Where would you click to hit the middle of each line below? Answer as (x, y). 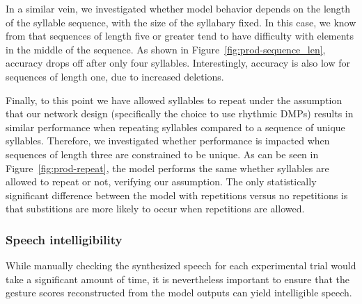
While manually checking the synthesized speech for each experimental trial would (181, 265)
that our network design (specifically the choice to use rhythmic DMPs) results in (180, 113)
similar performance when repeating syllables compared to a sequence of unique (175, 127)
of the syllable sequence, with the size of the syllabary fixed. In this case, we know (181, 22)
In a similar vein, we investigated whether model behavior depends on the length (178, 8)
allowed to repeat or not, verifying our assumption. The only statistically (161, 181)
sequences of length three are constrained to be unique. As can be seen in (162, 154)
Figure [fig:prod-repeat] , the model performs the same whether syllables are (167, 168)
